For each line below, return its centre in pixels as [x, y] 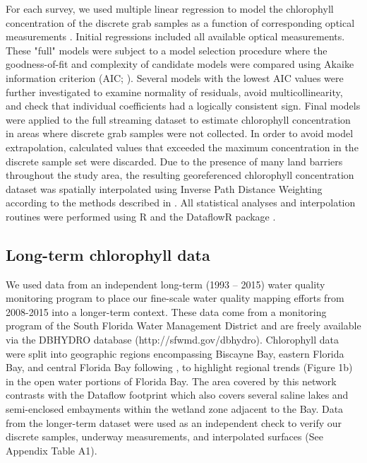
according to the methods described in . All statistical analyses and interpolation [181, 203]
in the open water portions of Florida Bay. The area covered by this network [171, 381]
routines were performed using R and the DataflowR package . [141, 216]
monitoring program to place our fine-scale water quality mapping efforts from [175, 298]
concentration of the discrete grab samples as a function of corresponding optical [180, 22]
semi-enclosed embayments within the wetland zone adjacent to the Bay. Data [175, 409]
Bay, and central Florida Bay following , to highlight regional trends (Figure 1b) [179, 367]
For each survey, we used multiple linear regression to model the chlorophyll [170, 8]
